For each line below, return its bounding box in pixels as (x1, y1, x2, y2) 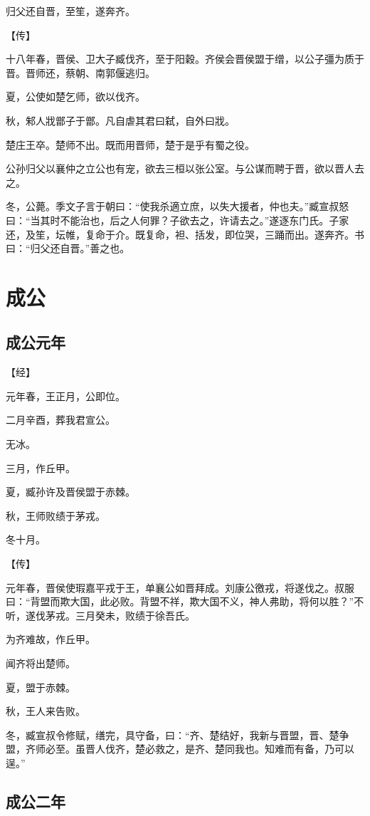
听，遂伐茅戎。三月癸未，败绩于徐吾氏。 (6, 607, 195, 622)
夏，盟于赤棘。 (6, 679, 75, 694)
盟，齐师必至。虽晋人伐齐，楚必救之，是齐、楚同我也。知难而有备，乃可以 (6, 741, 354, 756)
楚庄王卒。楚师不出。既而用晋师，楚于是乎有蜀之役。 (6, 137, 255, 152)
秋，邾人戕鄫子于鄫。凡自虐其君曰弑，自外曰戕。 (6, 113, 235, 127)
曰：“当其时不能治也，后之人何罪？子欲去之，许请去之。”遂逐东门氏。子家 (6, 212, 349, 227)
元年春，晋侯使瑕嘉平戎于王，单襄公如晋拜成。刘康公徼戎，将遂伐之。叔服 (6, 580, 354, 595)
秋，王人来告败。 (6, 703, 85, 718)
